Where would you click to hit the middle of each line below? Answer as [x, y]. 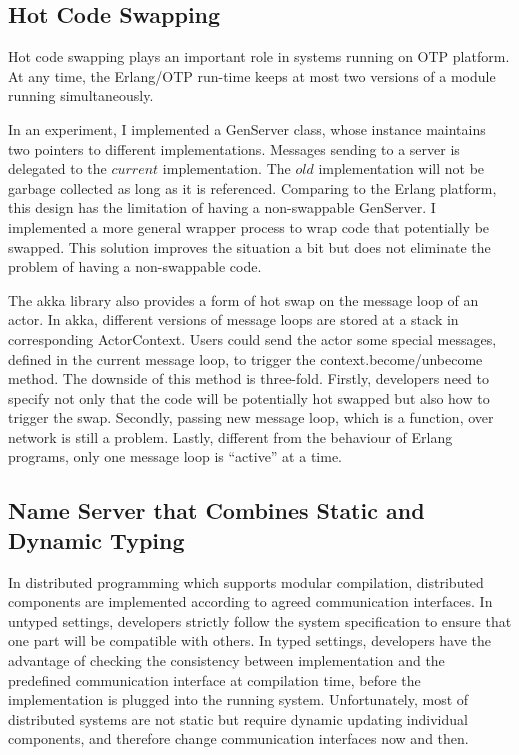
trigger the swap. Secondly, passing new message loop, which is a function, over [251, 417]
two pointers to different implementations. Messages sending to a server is [234, 148]
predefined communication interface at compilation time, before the [214, 679]
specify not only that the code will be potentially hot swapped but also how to [249, 397]
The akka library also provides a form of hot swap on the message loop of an [243, 299]
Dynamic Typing [96, 539]
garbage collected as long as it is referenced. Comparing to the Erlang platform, [252, 187]
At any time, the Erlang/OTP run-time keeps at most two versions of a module [252, 75]
